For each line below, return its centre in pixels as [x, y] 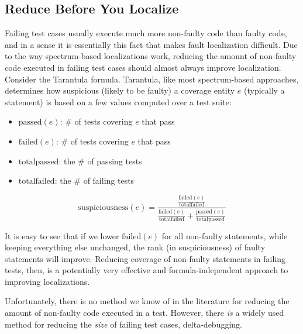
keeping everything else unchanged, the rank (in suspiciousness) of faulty [135, 247]
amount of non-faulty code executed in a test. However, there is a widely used [144, 313]
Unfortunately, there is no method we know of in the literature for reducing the [147, 301]
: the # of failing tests [94, 180]
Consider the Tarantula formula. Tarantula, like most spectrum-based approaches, [152, 79]
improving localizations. [47, 281]
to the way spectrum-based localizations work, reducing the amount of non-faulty [151, 56]
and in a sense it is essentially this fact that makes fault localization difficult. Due [151, 44]
